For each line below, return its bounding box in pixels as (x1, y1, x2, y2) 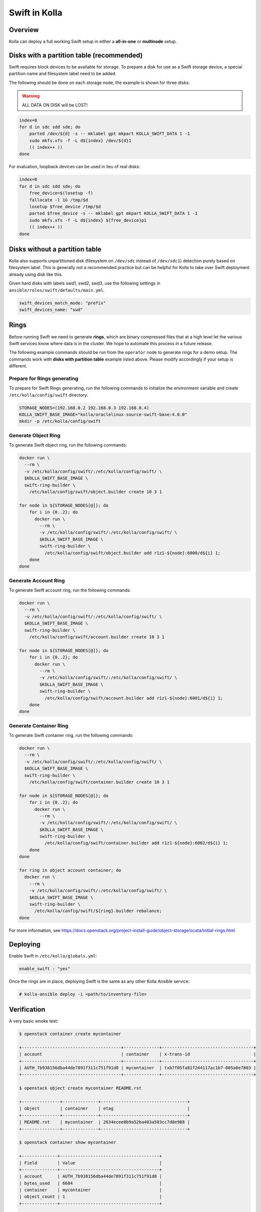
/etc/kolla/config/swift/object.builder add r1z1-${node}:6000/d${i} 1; (44, 550, 221, 556)
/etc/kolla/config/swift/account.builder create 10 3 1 (29, 634, 165, 639)
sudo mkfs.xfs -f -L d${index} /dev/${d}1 (29, 138, 131, 143)
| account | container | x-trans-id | (19, 1052, 256, 1057)
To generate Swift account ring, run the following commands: (9, 587, 131, 593)
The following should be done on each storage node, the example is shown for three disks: (9, 80, 190, 85)
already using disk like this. (9, 271, 63, 277)
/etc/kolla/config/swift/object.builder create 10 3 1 (29, 489, 162, 494)
